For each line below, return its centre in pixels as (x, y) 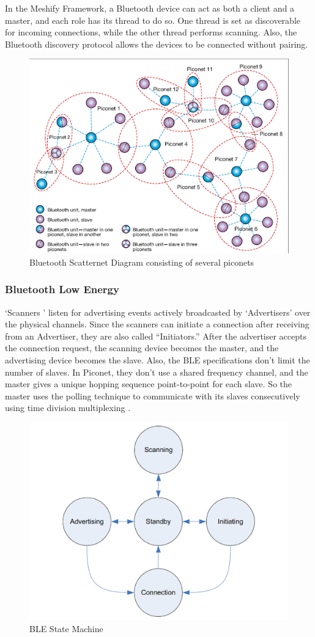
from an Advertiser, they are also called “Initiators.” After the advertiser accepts (156, 336)
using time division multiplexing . (68, 408)
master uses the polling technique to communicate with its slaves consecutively (153, 395)
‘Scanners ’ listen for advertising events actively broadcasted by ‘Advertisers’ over (158, 312)
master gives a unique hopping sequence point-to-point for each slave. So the (148, 384)
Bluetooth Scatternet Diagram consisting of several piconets (142, 262)
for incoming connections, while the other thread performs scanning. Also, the (151, 32)
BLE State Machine (66, 628)
